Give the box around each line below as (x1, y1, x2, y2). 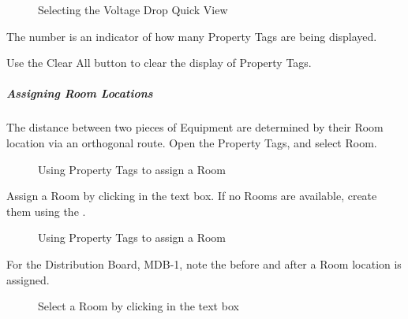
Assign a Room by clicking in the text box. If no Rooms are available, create (6, 187, 377, 204)
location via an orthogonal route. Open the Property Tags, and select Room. (6, 134, 377, 150)
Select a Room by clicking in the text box (38, 298, 239, 314)
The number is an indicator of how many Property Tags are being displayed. (6, 28, 377, 44)
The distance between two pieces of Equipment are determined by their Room (6, 119, 384, 135)
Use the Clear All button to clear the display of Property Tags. (6, 54, 312, 71)
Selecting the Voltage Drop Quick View (38, 2, 228, 17)
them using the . (6, 202, 86, 219)
